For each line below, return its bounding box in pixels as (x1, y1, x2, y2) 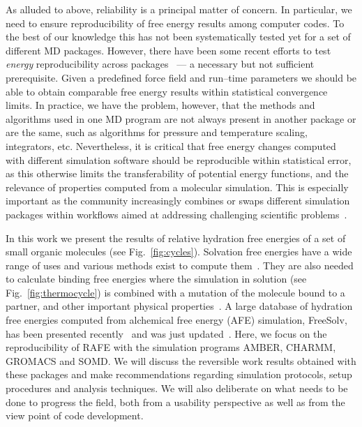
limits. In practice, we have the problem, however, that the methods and (6, 98, 315, 112)
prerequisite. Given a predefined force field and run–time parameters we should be (6, 70, 357, 84)
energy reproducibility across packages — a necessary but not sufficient (6, 57, 315, 71)
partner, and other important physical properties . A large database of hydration (6, 299, 353, 313)
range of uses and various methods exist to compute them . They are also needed (6, 257, 354, 272)
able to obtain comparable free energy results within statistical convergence (6, 84, 328, 98)
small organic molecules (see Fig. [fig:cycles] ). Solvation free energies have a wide (6, 244, 352, 259)
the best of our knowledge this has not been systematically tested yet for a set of (6, 29, 351, 44)
